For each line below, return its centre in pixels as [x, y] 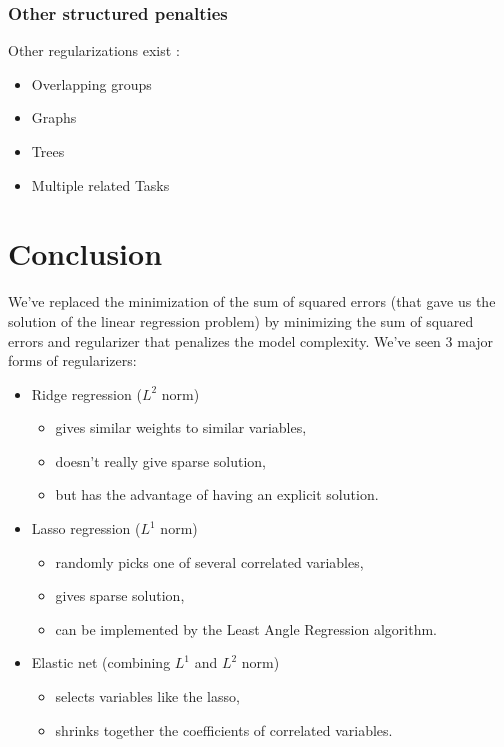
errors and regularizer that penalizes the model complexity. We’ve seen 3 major [251, 340]
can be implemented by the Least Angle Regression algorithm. [246, 628]
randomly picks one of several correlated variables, [209, 561]
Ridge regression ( [86, 393]
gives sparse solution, [120, 595]
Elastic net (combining [101, 662]
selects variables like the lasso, [147, 696]
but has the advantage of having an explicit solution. [217, 494]
